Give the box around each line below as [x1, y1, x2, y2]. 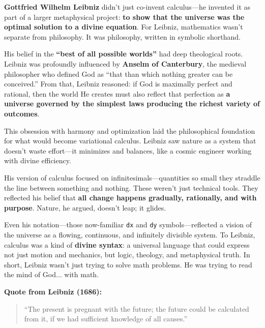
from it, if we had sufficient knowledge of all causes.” [24, 313, 188, 324]
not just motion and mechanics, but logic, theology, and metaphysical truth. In [4, 249, 250, 260]
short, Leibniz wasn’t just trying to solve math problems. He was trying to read [4, 259, 252, 270]
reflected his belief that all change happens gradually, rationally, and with [4, 192, 257, 203]
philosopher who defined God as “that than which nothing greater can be [4, 68, 233, 79]
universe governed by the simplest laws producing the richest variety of [4, 98, 260, 109]
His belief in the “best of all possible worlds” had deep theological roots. [4, 48, 243, 59]
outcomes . [4, 108, 40, 118]
